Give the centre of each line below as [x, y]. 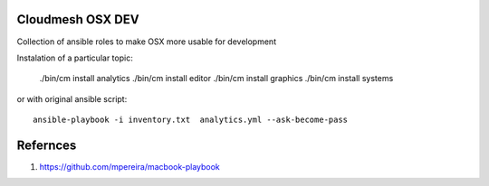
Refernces [47, 145]
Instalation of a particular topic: [75, 58]
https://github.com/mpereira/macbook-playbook [130, 166]
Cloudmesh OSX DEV [78, 19]
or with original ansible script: [72, 98]
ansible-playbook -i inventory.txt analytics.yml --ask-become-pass [191, 120]
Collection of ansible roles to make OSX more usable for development [146, 42]
